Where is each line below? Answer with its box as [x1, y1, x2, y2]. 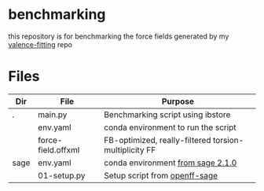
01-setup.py [38, 170, 86, 181]
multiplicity [104, 144, 145, 155]
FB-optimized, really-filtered [104, 134, 211, 145]
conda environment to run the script [104, 122, 237, 133]
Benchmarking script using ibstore [104, 108, 231, 119]
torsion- [213, 134, 244, 145]
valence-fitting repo [8, 39, 73, 49]
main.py [38, 108, 68, 119]
